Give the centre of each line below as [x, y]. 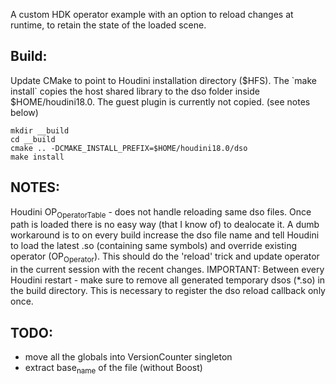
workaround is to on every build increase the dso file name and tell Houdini [165, 235]
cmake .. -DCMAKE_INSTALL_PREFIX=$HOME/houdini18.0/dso [129, 148]
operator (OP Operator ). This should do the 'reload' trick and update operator [165, 257]
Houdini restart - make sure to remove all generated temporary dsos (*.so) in [168, 280]
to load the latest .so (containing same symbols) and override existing [154, 246]
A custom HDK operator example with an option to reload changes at [152, 14]
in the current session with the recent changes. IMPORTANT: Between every [167, 270]
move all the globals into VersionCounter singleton [128, 357]
